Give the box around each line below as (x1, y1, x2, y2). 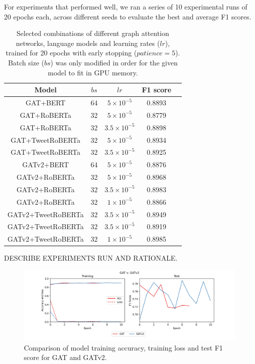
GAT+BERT (25, 97, 66, 107)
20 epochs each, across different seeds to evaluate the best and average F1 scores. (4, 11, 252, 21)
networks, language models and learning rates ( (16, 37, 160, 48)
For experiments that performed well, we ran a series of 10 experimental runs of (4, 1, 248, 11)
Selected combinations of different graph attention (16, 28, 169, 38)
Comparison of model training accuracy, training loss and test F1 (24, 342, 223, 353)
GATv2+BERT (22, 159, 69, 170)
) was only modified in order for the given (50, 57, 178, 67)
